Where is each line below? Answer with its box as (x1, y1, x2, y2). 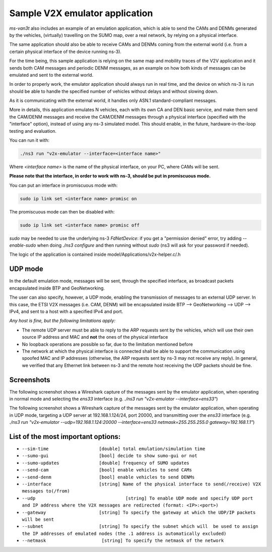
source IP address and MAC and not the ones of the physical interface (22, 334, 168, 340)
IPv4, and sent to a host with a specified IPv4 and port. (9, 308, 123, 314)
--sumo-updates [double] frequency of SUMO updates (22, 460, 190, 466)
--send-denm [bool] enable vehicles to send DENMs (22, 474, 195, 480)
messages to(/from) (22, 488, 70, 494)
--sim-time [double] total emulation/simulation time (22, 446, 206, 452)
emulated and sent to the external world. (9, 72, 94, 78)
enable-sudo (9, 242, 36, 248)
